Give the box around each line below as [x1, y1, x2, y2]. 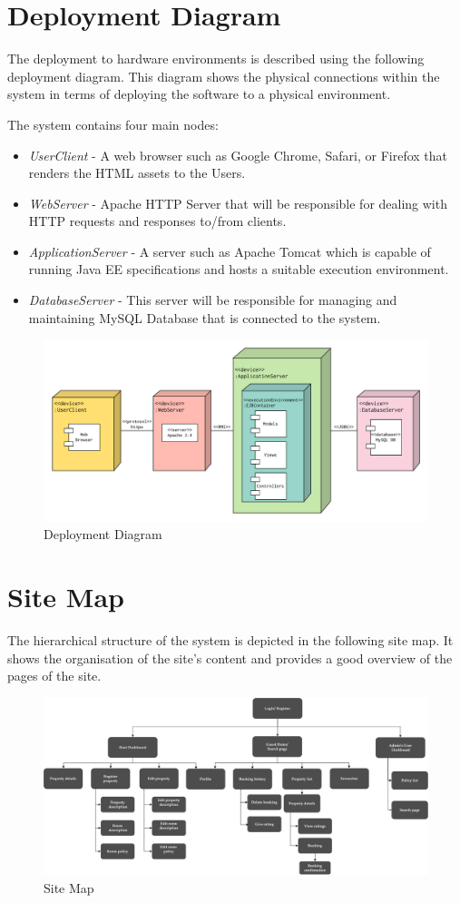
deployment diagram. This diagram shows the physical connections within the [7, 66, 440, 85]
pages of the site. [7, 666, 102, 685]
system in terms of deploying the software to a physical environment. [7, 84, 391, 103]
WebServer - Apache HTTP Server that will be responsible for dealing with [28, 193, 447, 212]
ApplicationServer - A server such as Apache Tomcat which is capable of [28, 241, 431, 260]
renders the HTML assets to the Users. [28, 163, 246, 182]
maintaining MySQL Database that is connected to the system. [28, 308, 381, 327]
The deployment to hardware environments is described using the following [7, 49, 425, 68]
